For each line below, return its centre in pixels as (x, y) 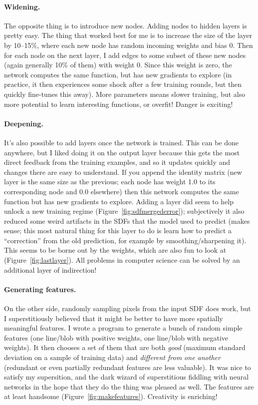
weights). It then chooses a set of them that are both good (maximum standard (125, 347)
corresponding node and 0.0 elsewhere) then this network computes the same (122, 191)
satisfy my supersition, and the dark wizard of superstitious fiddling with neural (127, 377)
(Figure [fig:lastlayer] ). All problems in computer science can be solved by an (122, 260)
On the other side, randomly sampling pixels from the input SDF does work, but (128, 308)
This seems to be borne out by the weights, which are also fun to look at (115, 250)
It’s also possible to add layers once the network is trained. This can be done (122, 142)
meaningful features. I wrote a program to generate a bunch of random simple (123, 328)
